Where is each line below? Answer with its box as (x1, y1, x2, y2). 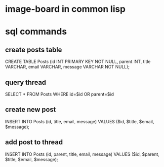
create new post (5, 105, 56, 114)
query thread (5, 78, 46, 87)
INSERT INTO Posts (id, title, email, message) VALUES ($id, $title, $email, (5, 118, 154, 124)
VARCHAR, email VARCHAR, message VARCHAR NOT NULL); (5, 64, 130, 70)
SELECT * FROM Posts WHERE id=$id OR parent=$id (5, 91, 114, 97)
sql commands (5, 26, 67, 37)
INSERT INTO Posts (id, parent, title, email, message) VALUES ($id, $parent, (5, 151, 160, 157)
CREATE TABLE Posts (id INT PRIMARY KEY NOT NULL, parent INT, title (5, 59, 151, 65)
